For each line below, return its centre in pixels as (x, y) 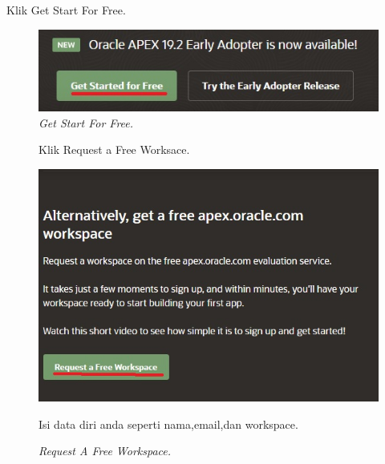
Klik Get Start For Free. (66, 10)
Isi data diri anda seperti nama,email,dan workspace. (168, 424)
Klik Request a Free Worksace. (114, 149)
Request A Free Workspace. (105, 451)
